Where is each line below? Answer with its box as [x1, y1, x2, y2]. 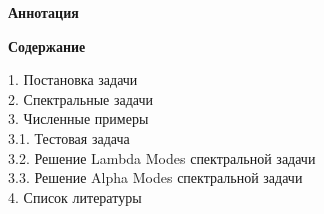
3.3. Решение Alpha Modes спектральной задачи [8, 167, 303, 188]
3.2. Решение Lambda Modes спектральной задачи [8, 147, 316, 168]
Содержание [8, 35, 86, 56]
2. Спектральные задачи [8, 88, 154, 109]
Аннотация [8, 2, 79, 22]
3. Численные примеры [8, 108, 149, 129]
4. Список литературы [8, 186, 142, 207]
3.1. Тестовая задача [8, 127, 130, 148]
